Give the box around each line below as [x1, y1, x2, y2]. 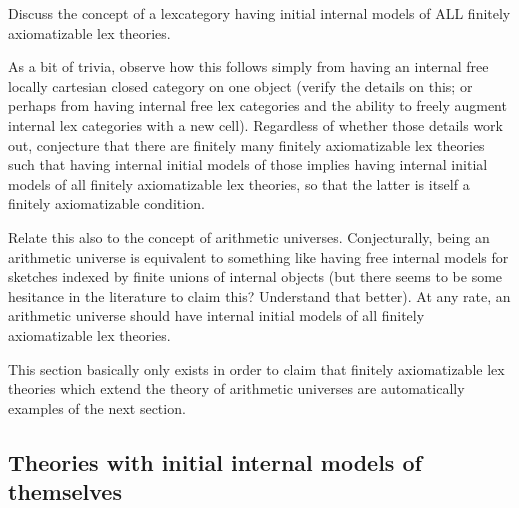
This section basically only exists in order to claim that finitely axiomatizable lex [8, 358, 505, 379]
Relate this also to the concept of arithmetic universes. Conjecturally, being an [8, 226, 490, 247]
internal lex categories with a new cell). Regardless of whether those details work [8, 114, 503, 135]
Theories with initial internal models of [8, 446, 422, 477]
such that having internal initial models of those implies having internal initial [8, 154, 488, 175]
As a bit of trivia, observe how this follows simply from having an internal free [8, 56, 489, 77]
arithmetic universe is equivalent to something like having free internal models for [8, 246, 509, 267]
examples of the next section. [8, 397, 186, 418]
